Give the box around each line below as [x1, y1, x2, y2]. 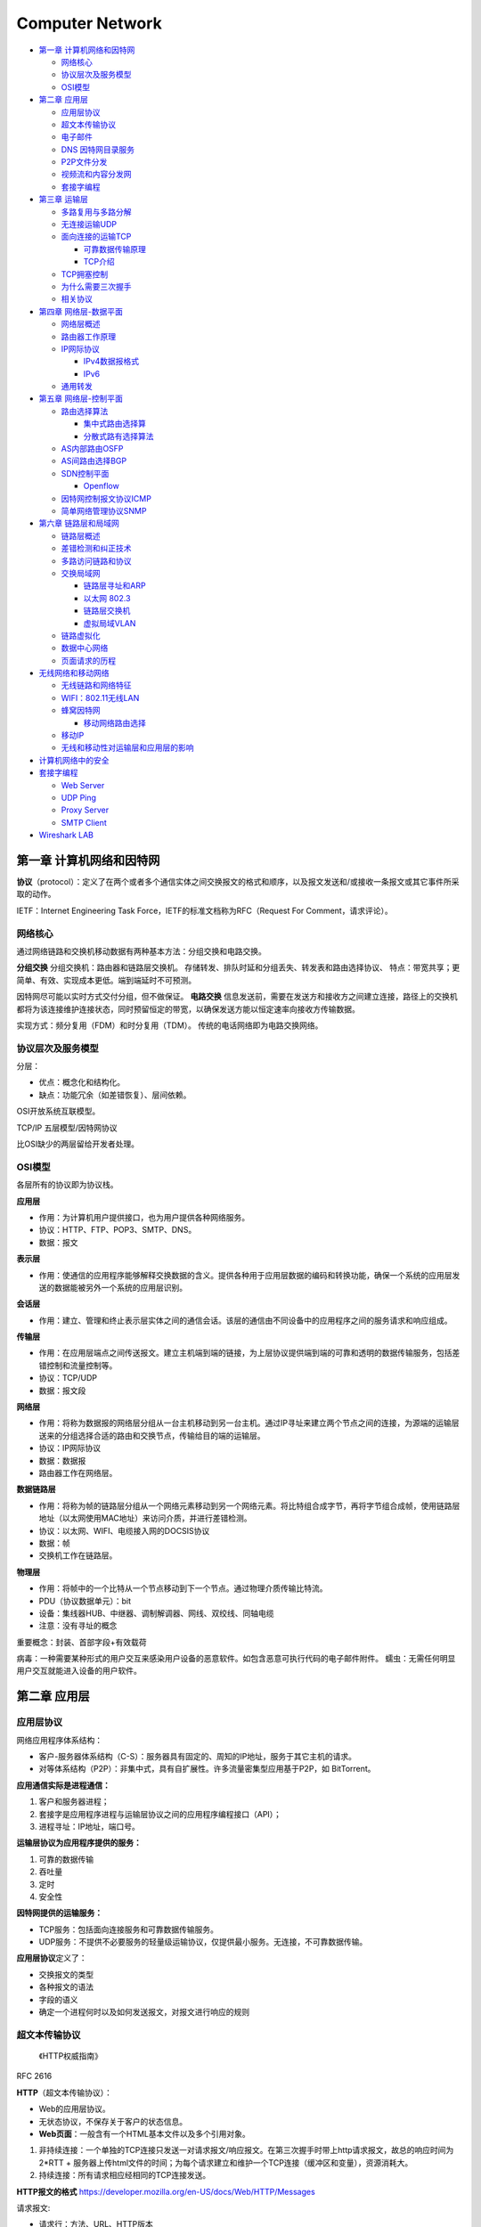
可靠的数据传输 [38, 1854, 94, 1864]
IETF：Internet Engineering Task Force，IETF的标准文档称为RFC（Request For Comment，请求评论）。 [16, 905, 393, 916]
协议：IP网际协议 [38, 1443, 102, 1454]
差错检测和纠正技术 [61, 543, 132, 554]
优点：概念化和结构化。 [38, 1077, 125, 1088]
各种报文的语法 [38, 1982, 94, 1993]
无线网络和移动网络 [38, 668, 110, 679]
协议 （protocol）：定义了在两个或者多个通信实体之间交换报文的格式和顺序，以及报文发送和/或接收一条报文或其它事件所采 [16, 877, 460, 887]
